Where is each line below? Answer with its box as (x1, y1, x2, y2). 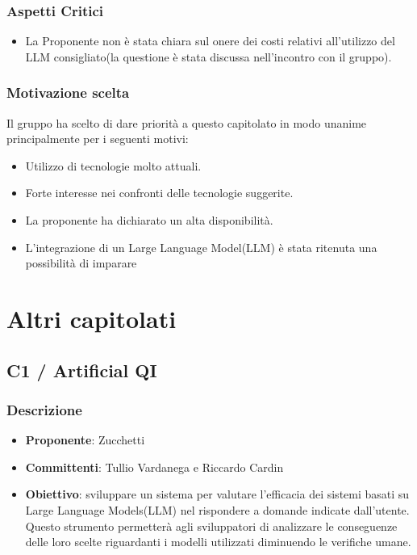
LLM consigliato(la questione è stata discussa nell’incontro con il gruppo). (25, 48, 392, 65)
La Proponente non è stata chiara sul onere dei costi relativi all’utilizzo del (25, 32, 395, 49)
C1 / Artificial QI (6, 357, 157, 382)
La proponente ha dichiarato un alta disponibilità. (25, 212, 273, 228)
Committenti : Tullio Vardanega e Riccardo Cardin (25, 458, 284, 475)
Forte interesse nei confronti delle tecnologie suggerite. (25, 184, 294, 201)
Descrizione (6, 399, 82, 419)
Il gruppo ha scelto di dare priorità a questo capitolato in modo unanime (6, 114, 367, 131)
